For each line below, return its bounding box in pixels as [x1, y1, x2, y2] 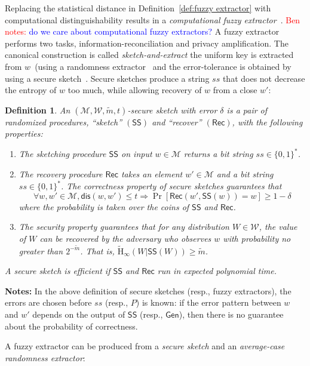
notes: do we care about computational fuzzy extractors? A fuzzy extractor [5, 25, 280, 38]
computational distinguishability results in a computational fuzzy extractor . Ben [5, 13, 300, 26]
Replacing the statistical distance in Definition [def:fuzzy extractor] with [5, 2, 271, 14]
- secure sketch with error [127, 103, 217, 116]
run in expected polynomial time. [157, 264, 277, 277]
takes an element [121, 168, 183, 180]
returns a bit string [183, 147, 253, 160]
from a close [213, 84, 257, 96]
